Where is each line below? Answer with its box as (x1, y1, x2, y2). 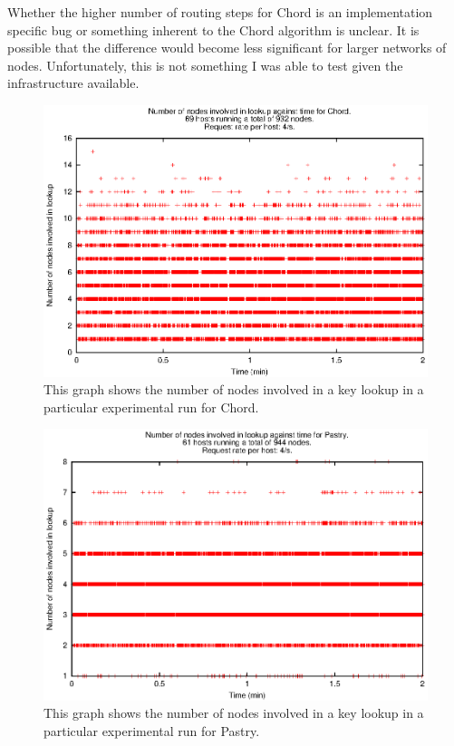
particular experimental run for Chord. (43, 397, 259, 416)
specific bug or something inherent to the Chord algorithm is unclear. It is (7, 20, 420, 39)
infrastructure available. (7, 73, 140, 92)
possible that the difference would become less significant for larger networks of (7, 38, 447, 57)
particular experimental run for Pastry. (43, 721, 260, 740)
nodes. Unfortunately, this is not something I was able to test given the (7, 55, 403, 74)
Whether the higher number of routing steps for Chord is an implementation (7, 3, 433, 21)
